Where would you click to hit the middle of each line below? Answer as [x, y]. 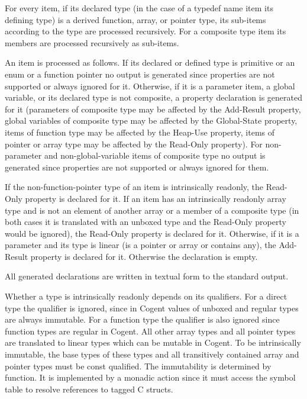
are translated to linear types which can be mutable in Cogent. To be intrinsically [153, 342]
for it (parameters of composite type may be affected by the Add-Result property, [153, 109]
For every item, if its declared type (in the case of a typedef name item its [139, 8]
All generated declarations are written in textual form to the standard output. [147, 276]
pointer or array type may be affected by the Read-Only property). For [134, 144]
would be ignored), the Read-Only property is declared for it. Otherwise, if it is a [152, 233]
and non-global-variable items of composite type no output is [155, 155]
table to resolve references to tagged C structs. [89, 389]
